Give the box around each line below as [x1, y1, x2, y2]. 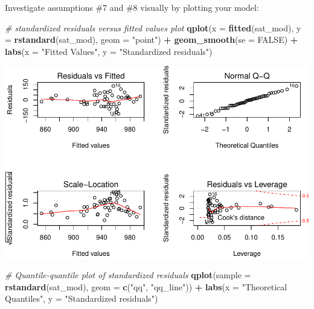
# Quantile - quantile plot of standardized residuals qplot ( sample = [5, 269, 251, 281]
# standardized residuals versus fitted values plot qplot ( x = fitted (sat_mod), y [5, 21, 301, 34]
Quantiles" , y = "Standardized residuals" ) [5, 292, 158, 305]
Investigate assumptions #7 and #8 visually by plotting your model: [5, 1, 259, 13]
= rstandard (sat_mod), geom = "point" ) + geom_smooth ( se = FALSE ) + [5, 33, 298, 46]
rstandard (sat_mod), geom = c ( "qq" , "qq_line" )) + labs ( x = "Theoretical [5, 280, 287, 293]
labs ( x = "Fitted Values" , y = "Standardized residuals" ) [5, 45, 213, 57]
